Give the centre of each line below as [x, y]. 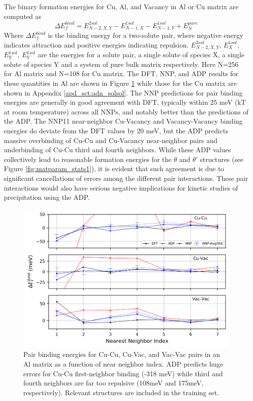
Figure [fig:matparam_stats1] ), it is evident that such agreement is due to [114, 168]
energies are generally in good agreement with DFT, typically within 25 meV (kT [125, 102]
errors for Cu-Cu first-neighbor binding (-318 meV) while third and [123, 373]
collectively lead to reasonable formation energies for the [88, 159]
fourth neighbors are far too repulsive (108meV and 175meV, [113, 383]
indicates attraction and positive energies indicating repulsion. [96, 44]
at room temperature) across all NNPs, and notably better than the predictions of [126, 111]
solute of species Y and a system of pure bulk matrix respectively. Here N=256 [121, 64]
